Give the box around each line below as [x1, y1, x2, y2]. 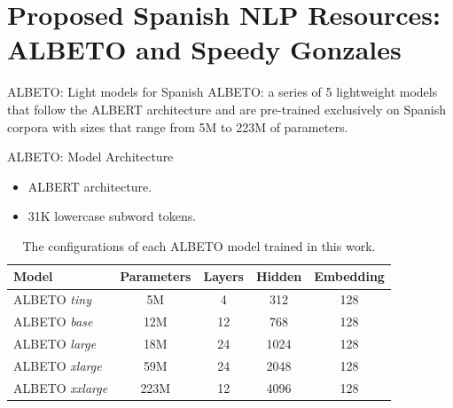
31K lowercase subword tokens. [27, 207, 197, 225]
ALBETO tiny [13, 290, 91, 309]
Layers [203, 267, 244, 286]
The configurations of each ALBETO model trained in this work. [22, 236, 376, 255]
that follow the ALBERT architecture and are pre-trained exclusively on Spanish [7, 99, 447, 118]
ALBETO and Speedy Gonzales [7, 31, 402, 67]
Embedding [314, 267, 385, 286]
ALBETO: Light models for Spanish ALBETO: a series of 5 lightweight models [7, 82, 438, 101]
